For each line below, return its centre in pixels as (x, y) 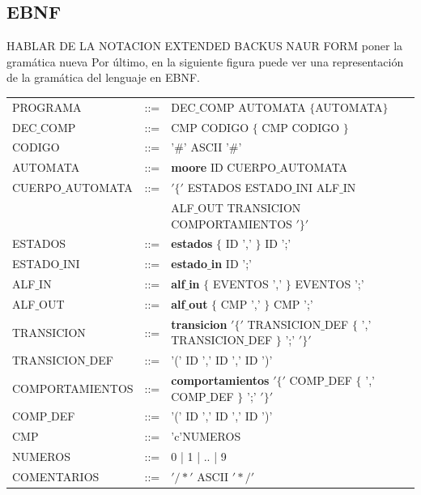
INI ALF (318, 188)
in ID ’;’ (231, 264)
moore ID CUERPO (224, 167)
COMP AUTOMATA (253, 107)
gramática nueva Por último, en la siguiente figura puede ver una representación (205, 61)
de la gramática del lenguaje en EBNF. (104, 77)
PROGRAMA (47, 107)
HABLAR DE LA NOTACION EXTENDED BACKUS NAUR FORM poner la (205, 46)
